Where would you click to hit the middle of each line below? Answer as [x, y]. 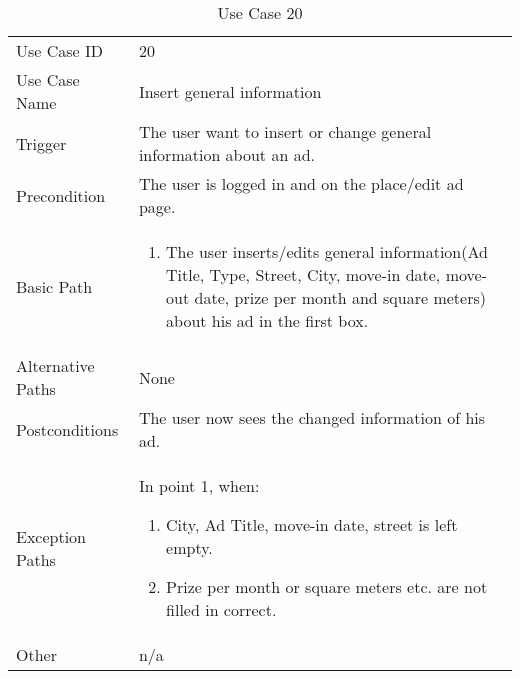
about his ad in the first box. [267, 320]
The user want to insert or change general [285, 131]
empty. [189, 547]
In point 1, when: [199, 485]
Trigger [41, 143]
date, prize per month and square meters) [340, 297]
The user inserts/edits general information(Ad [327, 251]
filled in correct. [221, 609]
